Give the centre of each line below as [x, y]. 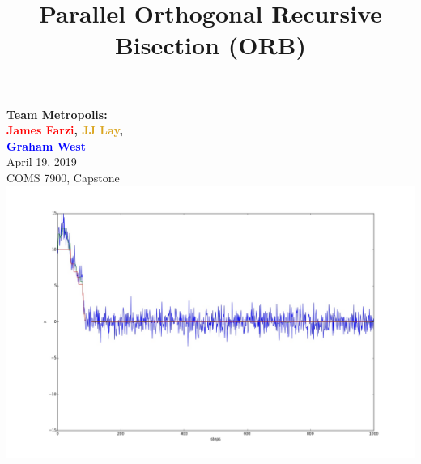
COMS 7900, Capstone [63, 177]
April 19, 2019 [42, 162]
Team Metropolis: [57, 114]
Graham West [46, 145]
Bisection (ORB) [210, 45]
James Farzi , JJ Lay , [65, 130]
